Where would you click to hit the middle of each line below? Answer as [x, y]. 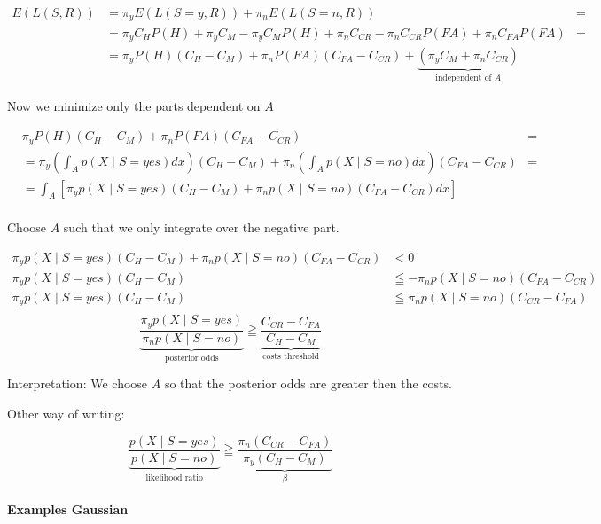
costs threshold [291, 357]
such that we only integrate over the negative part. [201, 227]
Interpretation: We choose [78, 383]
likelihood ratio [174, 477]
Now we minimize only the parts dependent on [134, 106]
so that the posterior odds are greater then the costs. [308, 383]
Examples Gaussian [68, 509]
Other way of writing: [66, 413]
